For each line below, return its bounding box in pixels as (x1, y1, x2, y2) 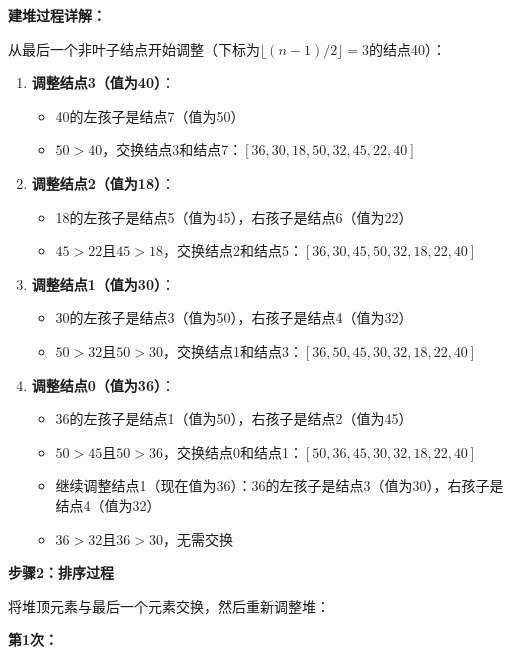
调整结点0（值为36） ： (31, 374, 175, 395)
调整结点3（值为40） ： (31, 72, 175, 93)
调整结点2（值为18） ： (31, 172, 175, 193)
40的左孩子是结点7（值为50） (55, 105, 245, 126)
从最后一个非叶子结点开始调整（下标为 (8, 38, 260, 59)
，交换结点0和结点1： (162, 441, 303, 462)
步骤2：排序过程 (8, 562, 115, 583)
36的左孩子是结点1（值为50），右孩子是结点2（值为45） (55, 408, 413, 429)
